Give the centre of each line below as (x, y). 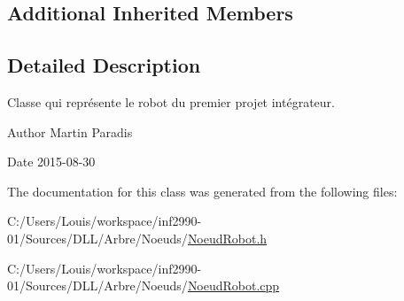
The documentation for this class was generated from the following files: (202, 191)
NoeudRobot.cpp (233, 286)
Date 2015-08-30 (51, 162)
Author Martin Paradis (70, 131)
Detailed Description (104, 65)
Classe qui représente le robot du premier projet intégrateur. (171, 101)
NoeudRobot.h (227, 238)
